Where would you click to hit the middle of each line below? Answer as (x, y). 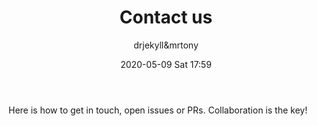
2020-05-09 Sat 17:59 (166, 64)
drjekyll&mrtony (166, 45)
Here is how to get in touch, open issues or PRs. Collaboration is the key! (158, 110)
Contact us (166, 17)
